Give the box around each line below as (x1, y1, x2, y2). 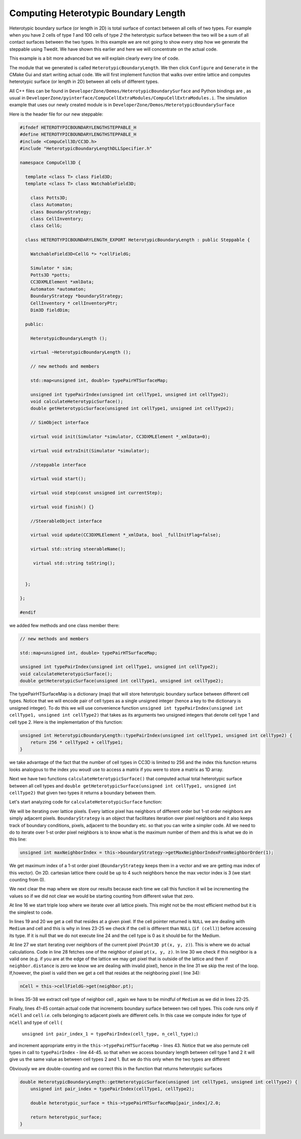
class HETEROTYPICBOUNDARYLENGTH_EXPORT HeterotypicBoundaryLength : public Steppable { (25, 237, 250, 243)
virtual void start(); (30, 476, 86, 482)
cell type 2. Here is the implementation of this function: (9, 719, 123, 725)
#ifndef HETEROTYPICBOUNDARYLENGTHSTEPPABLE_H (20, 125, 136, 130)
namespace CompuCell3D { (20, 160, 81, 165)
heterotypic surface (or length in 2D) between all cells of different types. (9, 78, 159, 85)
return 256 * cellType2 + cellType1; (30, 740, 123, 745)
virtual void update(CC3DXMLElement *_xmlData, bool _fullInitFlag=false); (30, 532, 221, 538)
